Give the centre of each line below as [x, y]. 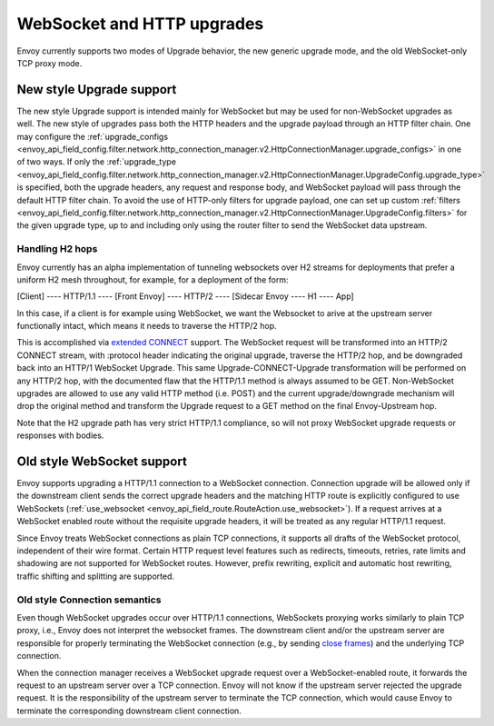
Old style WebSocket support [102, 462]
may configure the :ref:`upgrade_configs [92, 136]
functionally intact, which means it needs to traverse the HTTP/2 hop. [147, 326]
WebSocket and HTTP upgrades [140, 24]
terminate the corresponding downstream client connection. [129, 711]
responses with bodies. [60, 435]
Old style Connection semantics [89, 600]
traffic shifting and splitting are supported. [96, 576]
